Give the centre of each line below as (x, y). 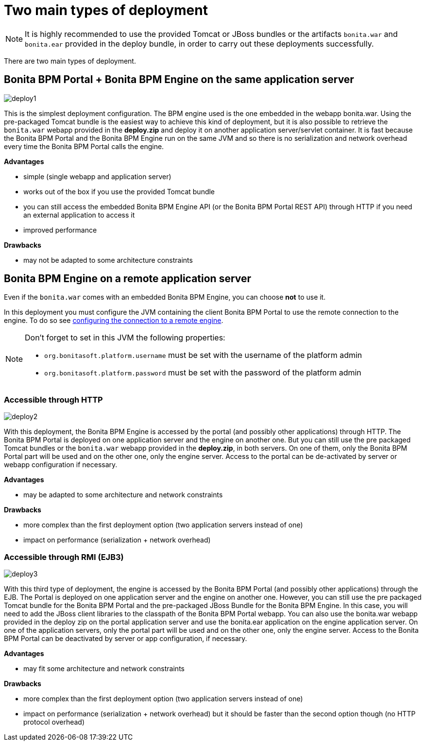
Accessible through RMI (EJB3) (64, 557)
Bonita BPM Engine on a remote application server (128, 279)
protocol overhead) (54, 722)
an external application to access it (79, 215)
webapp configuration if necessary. (61, 465)
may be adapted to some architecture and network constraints (123, 495)
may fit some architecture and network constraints (104, 668)
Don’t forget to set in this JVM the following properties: (125, 338)
